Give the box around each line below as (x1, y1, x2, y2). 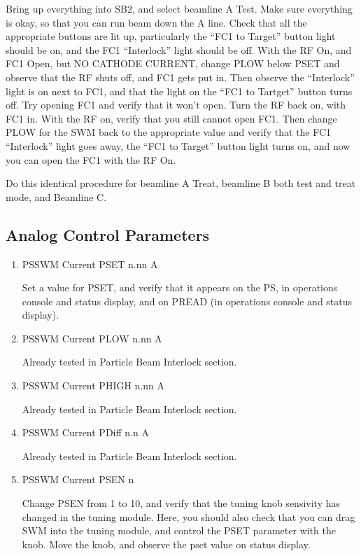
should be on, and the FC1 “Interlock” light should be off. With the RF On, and (6, 42, 352, 57)
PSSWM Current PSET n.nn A (22, 256, 158, 271)
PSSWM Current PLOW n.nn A (22, 331, 162, 345)
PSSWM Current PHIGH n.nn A (22, 378, 165, 393)
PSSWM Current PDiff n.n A (22, 425, 149, 440)
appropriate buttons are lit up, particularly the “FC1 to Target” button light (6, 29, 336, 43)
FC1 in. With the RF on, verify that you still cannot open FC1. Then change (6, 111, 337, 125)
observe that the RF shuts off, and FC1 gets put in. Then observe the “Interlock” (6, 69, 355, 84)
